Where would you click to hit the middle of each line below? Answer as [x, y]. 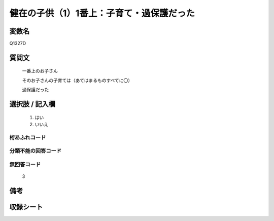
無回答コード [25, 164]
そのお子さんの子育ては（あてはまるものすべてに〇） [77, 80]
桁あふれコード [28, 137]
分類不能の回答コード [36, 151]
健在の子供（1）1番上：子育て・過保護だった [102, 13]
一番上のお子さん [40, 71]
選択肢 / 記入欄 [32, 104]
